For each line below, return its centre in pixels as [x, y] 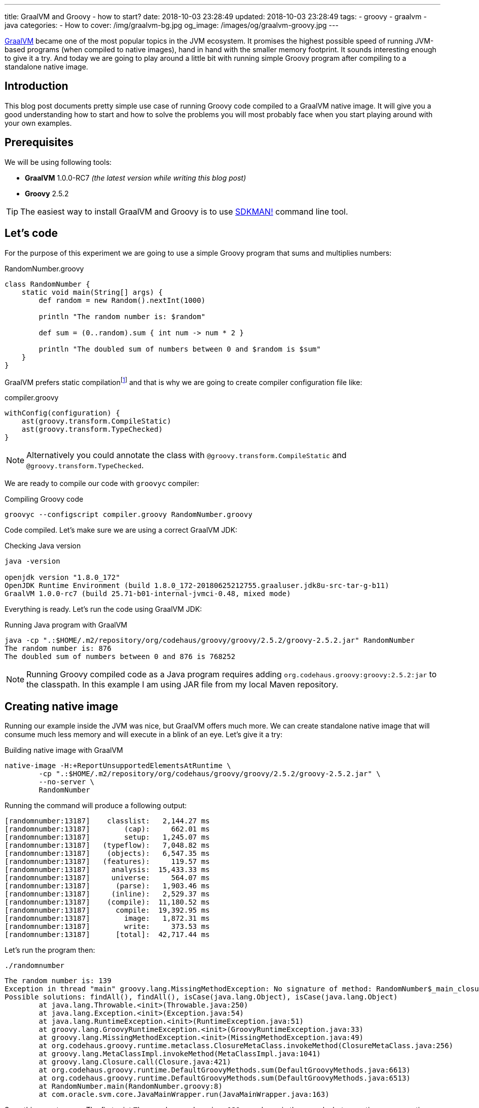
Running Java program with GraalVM [66, 625]
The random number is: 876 [58, 649]
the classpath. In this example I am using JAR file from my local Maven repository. [182, 685]
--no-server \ [67, 782]
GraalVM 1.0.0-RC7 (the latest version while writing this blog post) [136, 178]
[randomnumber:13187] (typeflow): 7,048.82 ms [107, 845]
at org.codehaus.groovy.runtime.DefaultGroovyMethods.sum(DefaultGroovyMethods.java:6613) [225, 1070]
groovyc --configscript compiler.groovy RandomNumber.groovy [128, 515]
